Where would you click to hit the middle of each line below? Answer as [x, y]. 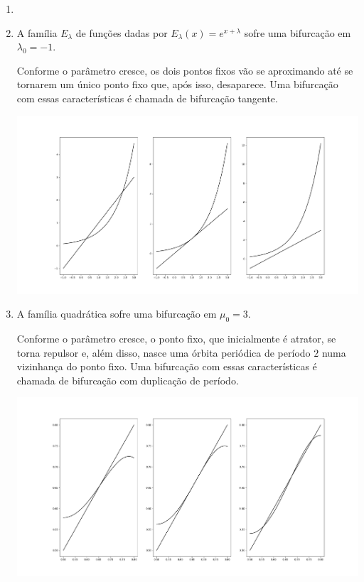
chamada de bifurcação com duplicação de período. [128, 380]
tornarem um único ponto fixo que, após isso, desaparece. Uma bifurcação [177, 84]
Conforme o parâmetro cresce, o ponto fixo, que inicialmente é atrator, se [176, 339]
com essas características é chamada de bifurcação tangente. [147, 98]
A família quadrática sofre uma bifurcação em [117, 314]
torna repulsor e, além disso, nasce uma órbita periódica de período [164, 352]
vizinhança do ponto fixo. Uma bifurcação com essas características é [167, 366]
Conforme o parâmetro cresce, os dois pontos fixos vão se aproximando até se [185, 70]
